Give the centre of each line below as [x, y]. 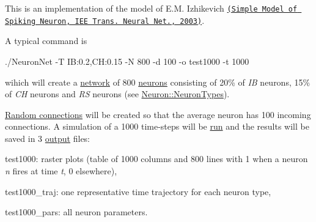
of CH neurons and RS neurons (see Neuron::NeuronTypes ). [117, 94]
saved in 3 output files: [48, 138]
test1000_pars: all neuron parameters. [76, 212]
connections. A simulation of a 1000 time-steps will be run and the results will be [157, 126]
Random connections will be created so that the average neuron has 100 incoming [158, 114]
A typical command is [46, 41]
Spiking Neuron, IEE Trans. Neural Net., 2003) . [105, 20]
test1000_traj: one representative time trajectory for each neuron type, [138, 191]
